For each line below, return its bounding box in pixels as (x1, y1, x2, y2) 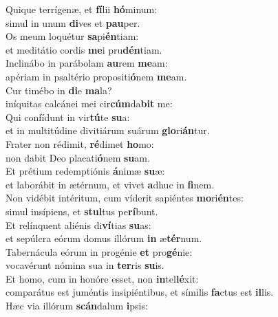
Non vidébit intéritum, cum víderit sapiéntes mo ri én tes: (6, 190, 244, 205)
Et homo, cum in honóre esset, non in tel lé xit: (6, 271, 199, 285)
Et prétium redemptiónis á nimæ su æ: (6, 164, 165, 178)
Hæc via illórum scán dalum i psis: (6, 298, 148, 313)
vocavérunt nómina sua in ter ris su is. (6, 258, 164, 272)
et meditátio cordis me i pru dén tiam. (6, 42, 162, 56)
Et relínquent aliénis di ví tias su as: (6, 217, 151, 232)
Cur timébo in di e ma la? (6, 83, 112, 97)
